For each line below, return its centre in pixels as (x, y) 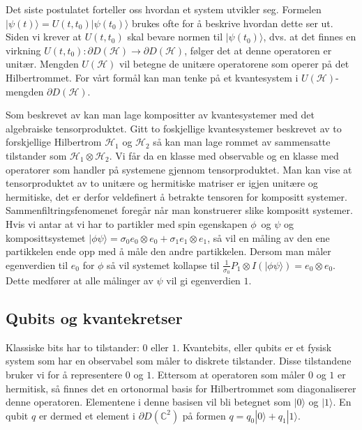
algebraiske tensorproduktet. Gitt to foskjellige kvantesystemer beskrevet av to (174, 128)
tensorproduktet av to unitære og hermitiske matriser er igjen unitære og (162, 183)
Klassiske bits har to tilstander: (73, 347)
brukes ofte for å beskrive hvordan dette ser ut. (233, 23)
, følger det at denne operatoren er (258, 50)
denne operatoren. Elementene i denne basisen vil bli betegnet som (148, 402)
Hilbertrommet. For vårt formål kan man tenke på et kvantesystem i (152, 77)
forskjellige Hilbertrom (54, 142)
